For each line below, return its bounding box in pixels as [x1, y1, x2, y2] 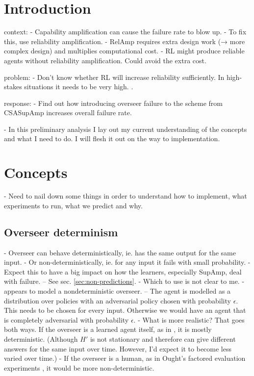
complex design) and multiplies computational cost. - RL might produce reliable [4, 46, 245, 56]
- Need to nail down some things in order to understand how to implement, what [4, 191, 247, 201]
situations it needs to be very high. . [24, 81, 133, 92]
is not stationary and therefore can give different [90, 333, 236, 344]
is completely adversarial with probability [4, 314, 129, 325]
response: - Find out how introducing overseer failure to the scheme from [4, 98, 223, 108]
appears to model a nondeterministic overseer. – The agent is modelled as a [4, 285, 231, 296]
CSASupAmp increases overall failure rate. [4, 107, 132, 118]
